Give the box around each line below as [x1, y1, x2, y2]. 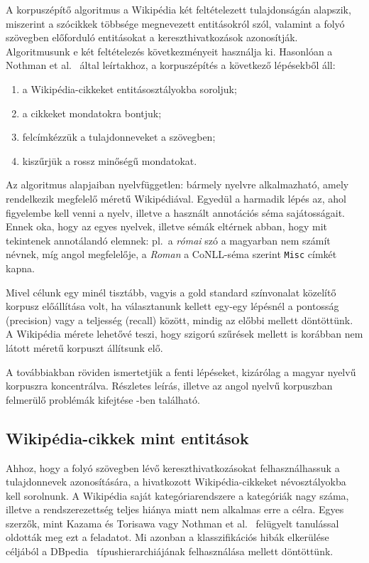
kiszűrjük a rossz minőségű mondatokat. [22, 153, 197, 168]
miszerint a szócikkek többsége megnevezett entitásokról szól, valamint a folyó [6, 16, 345, 31]
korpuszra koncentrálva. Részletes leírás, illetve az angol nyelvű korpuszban [6, 378, 333, 393]
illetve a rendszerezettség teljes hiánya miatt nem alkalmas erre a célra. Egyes [6, 502, 344, 517]
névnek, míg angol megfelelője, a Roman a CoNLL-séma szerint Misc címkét [6, 247, 337, 262]
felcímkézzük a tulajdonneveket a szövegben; [22, 129, 216, 144]
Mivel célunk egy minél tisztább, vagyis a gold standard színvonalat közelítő [6, 284, 336, 299]
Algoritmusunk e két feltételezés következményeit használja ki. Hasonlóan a [6, 43, 333, 58]
